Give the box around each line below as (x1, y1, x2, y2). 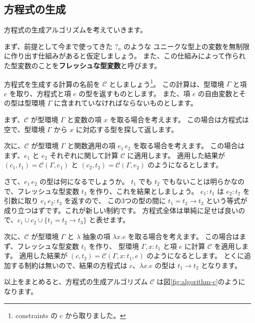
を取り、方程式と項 (9, 88, 71, 98)
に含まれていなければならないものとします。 (53, 98, 198, 108)
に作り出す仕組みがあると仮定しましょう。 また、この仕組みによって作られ (4, 51, 246, 61)
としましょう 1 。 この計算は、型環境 (109, 77, 225, 89)
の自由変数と (198, 88, 239, 98)
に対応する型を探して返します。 (76, 124, 178, 134)
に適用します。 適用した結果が (127, 150, 225, 160)
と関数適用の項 (67, 140, 116, 151)
